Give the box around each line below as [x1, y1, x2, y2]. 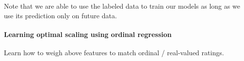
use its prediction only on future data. [4, 10, 117, 20]
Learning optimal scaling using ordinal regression [4, 29, 172, 39]
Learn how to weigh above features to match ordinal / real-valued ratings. [4, 47, 224, 57]
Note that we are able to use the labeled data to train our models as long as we [4, 1, 240, 11]
